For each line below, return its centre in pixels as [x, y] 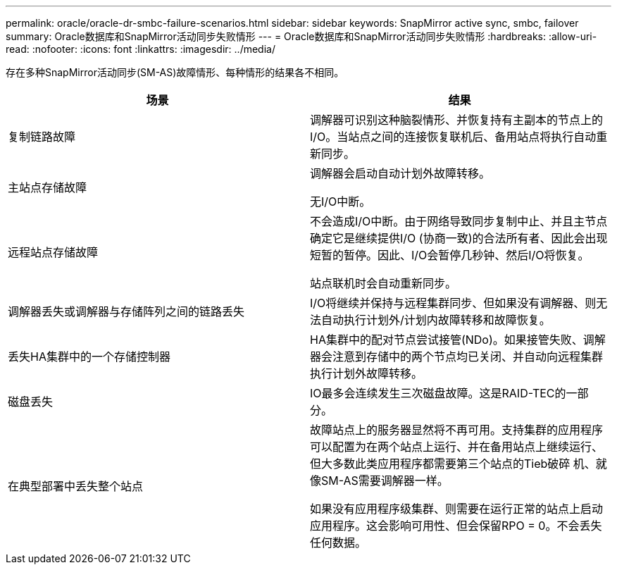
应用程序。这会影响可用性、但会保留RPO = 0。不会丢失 [456, 526]
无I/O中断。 [341, 202]
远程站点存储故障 [53, 252]
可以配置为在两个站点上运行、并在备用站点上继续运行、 [457, 447]
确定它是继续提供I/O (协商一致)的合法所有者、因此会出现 [459, 238]
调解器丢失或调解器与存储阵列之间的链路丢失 [126, 311]
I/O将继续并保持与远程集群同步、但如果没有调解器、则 [453, 303]
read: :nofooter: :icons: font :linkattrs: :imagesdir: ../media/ [141, 49]
